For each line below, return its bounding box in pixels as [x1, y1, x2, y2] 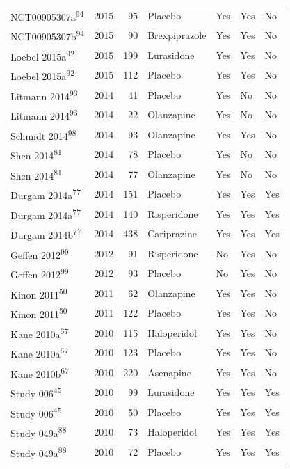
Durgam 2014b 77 [10, 225, 81, 241]
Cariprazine [147, 226, 198, 241]
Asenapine [147, 365, 191, 379]
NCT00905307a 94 [10, 7, 84, 24]
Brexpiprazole [147, 28, 207, 42]
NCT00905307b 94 [10, 27, 85, 43]
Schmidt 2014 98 [10, 126, 76, 143]
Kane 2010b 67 [10, 364, 70, 381]
